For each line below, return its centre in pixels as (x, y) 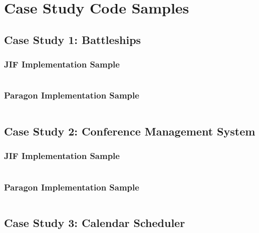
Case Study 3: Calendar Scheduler (95, 223)
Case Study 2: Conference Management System (130, 131)
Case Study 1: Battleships (73, 39)
